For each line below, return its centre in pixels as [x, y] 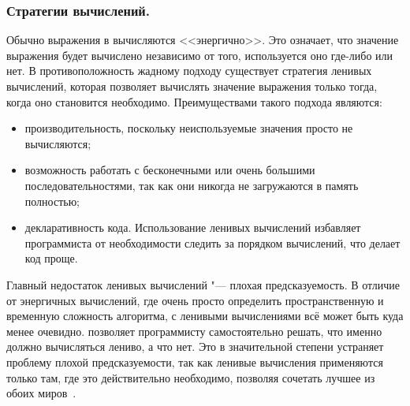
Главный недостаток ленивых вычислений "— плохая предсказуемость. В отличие [203, 284]
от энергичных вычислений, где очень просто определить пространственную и [195, 300]
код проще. [51, 258]
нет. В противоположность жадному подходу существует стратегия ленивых [189, 71]
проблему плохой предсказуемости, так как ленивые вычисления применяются [195, 361]
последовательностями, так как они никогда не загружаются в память [192, 185]
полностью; [52, 201]
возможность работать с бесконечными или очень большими [170, 170]
